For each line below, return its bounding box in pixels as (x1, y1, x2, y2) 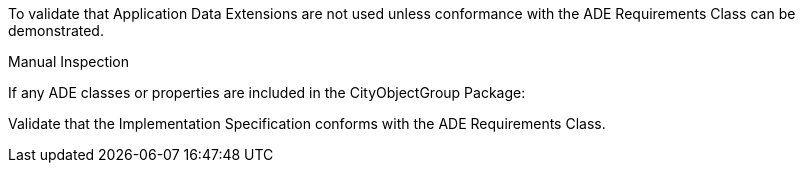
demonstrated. (8, 22, 104, 39)
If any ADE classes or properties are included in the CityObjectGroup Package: (8, 84, 526, 101)
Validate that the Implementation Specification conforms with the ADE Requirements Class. (8, 115, 606, 132)
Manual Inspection (8, 53, 130, 70)
